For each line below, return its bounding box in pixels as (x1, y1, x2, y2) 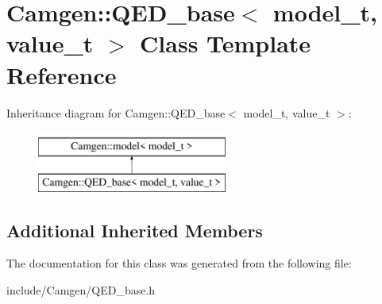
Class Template (140, 27, 311, 60)
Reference (6, 58, 117, 90)
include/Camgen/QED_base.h (6, 282, 156, 298)
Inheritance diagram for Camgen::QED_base (6, 104, 226, 121)
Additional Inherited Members (6, 217, 263, 242)
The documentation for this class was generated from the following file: (6, 255, 352, 271)
